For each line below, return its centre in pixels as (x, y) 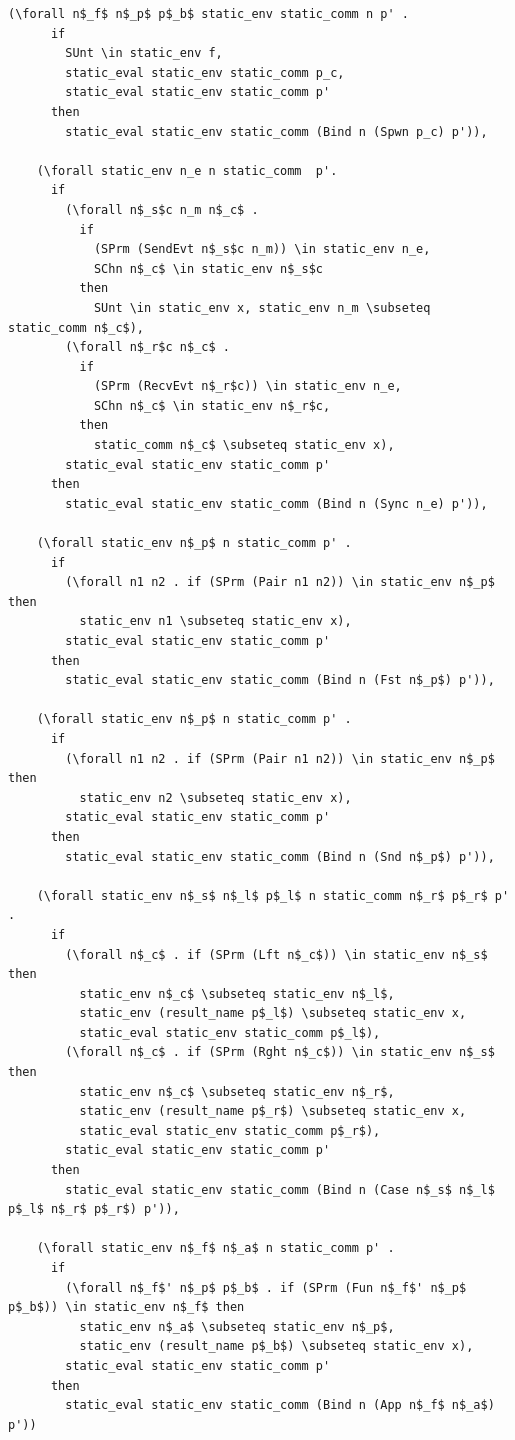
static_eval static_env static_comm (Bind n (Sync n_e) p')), (276, 503)
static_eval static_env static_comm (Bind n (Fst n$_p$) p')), (280, 680)
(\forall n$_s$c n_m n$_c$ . (162, 209)
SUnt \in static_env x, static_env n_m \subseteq (262, 307)
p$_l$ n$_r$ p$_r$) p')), (94, 1209)
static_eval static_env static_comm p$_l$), (230, 1032)
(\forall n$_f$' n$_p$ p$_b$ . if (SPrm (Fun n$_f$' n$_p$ (266, 1287)
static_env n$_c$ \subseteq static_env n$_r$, (237, 1091)
